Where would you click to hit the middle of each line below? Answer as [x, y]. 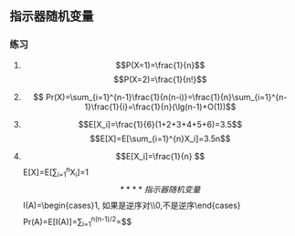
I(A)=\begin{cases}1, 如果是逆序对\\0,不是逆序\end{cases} [132, 205]
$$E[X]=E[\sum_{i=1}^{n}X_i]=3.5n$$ [160, 139]
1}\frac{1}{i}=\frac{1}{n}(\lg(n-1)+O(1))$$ [160, 107]
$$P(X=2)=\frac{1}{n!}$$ [160, 79]
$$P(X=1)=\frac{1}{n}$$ [160, 65]
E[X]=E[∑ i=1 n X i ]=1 [56, 172]
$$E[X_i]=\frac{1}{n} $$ [160, 156]
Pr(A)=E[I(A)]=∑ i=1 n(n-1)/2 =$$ [77, 222]
